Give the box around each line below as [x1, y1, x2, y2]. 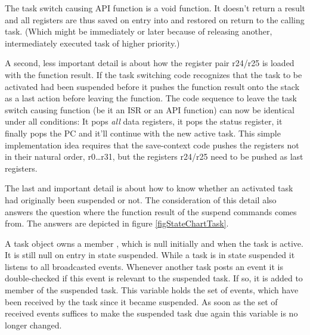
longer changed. [5, 318, 62, 331]
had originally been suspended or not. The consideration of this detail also [5, 193, 277, 206]
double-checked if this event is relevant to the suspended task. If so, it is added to [5, 272, 303, 284]
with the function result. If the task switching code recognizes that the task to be [5, 68, 302, 80]
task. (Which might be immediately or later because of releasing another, [5, 25, 272, 38]
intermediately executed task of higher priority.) [5, 36, 180, 49]
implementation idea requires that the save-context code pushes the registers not [5, 138, 299, 151]
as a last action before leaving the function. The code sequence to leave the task [5, 92, 297, 104]
